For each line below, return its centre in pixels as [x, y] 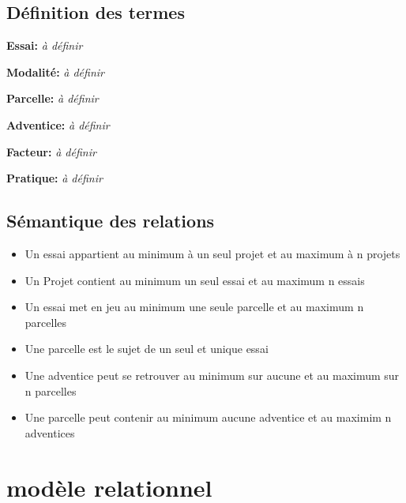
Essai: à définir [45, 45]
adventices [50, 432]
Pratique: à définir [55, 178]
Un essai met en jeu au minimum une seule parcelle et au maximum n [194, 307]
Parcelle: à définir [53, 98]
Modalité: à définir [55, 71]
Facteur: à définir [51, 151]
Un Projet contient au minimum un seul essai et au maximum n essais [195, 280]
